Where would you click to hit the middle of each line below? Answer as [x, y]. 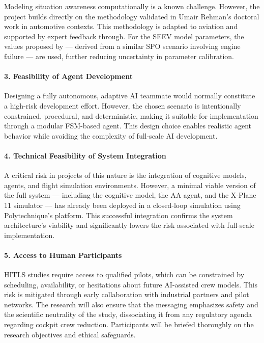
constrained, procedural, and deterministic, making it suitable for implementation [131, 115]
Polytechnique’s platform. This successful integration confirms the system [119, 215]
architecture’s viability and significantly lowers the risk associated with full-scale [129, 225]
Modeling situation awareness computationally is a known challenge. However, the [132, 6]
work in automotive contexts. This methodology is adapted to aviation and [121, 26]
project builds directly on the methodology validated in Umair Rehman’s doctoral [132, 16]
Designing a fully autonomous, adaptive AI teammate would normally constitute [130, 96]
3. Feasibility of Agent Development [68, 76]
